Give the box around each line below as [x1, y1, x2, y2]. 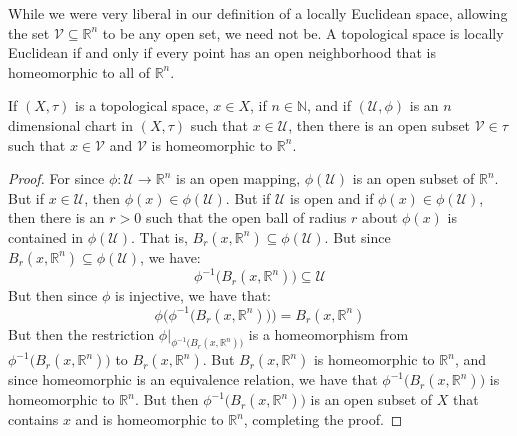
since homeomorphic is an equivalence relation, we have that [8, 369, 378, 390]
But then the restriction [8, 323, 155, 344]
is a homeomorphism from [248, 323, 409, 344]
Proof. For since [8, 168, 105, 189]
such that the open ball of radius [145, 207, 347, 228]
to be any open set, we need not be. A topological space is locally [102, 22, 504, 43]
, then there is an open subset [288, 114, 471, 135]
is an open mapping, [176, 168, 301, 189]
